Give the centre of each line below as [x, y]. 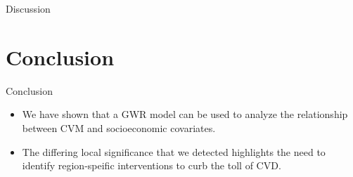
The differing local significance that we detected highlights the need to [174, 151]
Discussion [28, 8]
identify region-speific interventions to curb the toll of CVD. [152, 165]
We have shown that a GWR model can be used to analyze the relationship [185, 114]
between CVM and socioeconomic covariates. [119, 127]
